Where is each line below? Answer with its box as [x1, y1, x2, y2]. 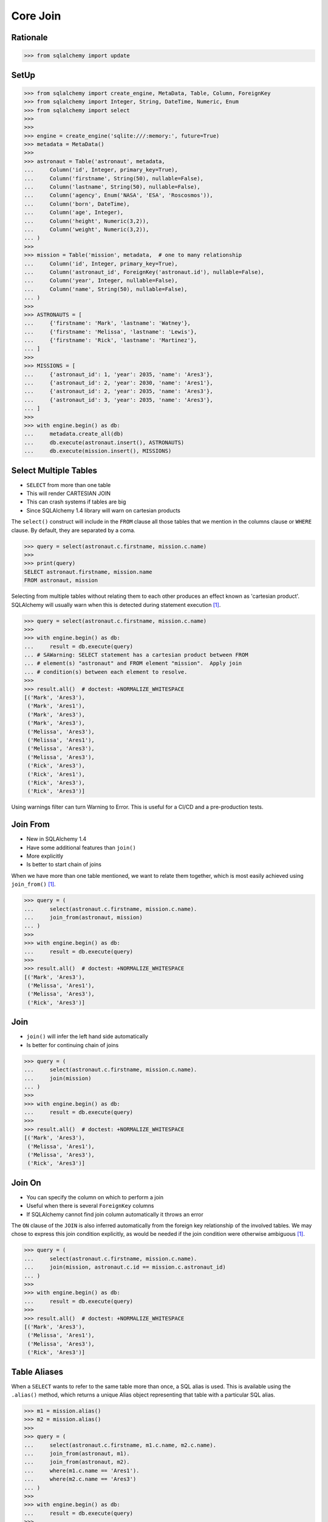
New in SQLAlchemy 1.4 [26, 835, 87, 843]
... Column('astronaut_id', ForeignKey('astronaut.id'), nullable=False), [24, 268, 264, 275]
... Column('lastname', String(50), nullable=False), [24, 183, 200, 191]
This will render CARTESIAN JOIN [26, 490, 111, 497]
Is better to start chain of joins [26, 861, 101, 868]
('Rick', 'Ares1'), [27, 771, 85, 777]
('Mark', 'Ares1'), [27, 703, 85, 709]
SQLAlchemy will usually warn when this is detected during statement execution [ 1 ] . [11, 601, 221, 608]
